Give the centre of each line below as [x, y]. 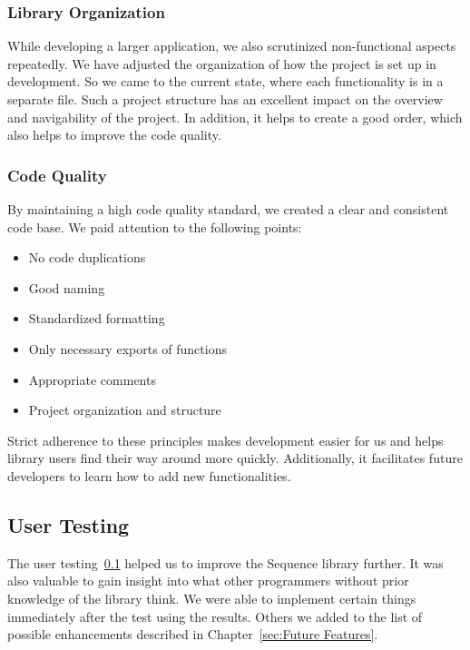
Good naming [67, 287]
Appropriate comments [92, 379]
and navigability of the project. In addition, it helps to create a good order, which [235, 117]
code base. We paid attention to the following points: [155, 227]
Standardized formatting [97, 318]
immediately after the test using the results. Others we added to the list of [215, 616]
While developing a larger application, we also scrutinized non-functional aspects [232, 46]
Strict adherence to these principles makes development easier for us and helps [225, 440]
